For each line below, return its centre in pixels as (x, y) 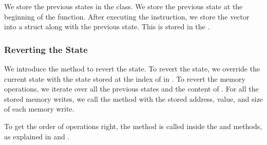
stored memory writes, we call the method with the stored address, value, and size (133, 98)
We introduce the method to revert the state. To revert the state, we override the (132, 68)
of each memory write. (39, 109)
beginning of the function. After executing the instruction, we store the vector (127, 16)
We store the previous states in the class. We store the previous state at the (123, 6)
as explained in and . (37, 136)
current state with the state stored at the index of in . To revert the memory (125, 78)
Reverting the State (46, 49)
